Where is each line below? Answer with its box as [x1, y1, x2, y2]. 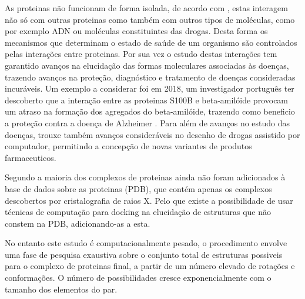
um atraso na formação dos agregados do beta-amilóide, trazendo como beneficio [5, 105, 295, 117]
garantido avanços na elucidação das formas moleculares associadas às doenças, [5, 59, 289, 71]
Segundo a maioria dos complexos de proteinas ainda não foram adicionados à [5, 171, 286, 183]
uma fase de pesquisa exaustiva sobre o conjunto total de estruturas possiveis [5, 248, 283, 260]
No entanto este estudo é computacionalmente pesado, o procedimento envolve [5, 237, 287, 249]
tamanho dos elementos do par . [5, 283, 118, 295]
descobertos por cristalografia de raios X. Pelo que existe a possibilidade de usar [5, 194, 293, 206]
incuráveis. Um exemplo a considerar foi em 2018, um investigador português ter [5, 82, 294, 95]
